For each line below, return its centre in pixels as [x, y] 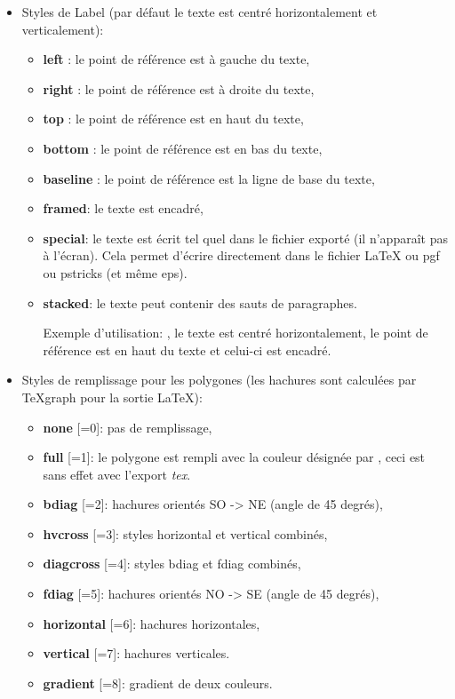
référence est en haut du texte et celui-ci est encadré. [187, 349]
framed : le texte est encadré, [123, 208]
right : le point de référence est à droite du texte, [179, 88]
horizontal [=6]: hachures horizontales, [152, 623]
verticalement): [63, 29]
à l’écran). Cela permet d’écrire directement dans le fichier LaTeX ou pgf [241, 255]
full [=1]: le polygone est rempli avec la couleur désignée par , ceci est [234, 457]
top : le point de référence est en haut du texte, [173, 119]
